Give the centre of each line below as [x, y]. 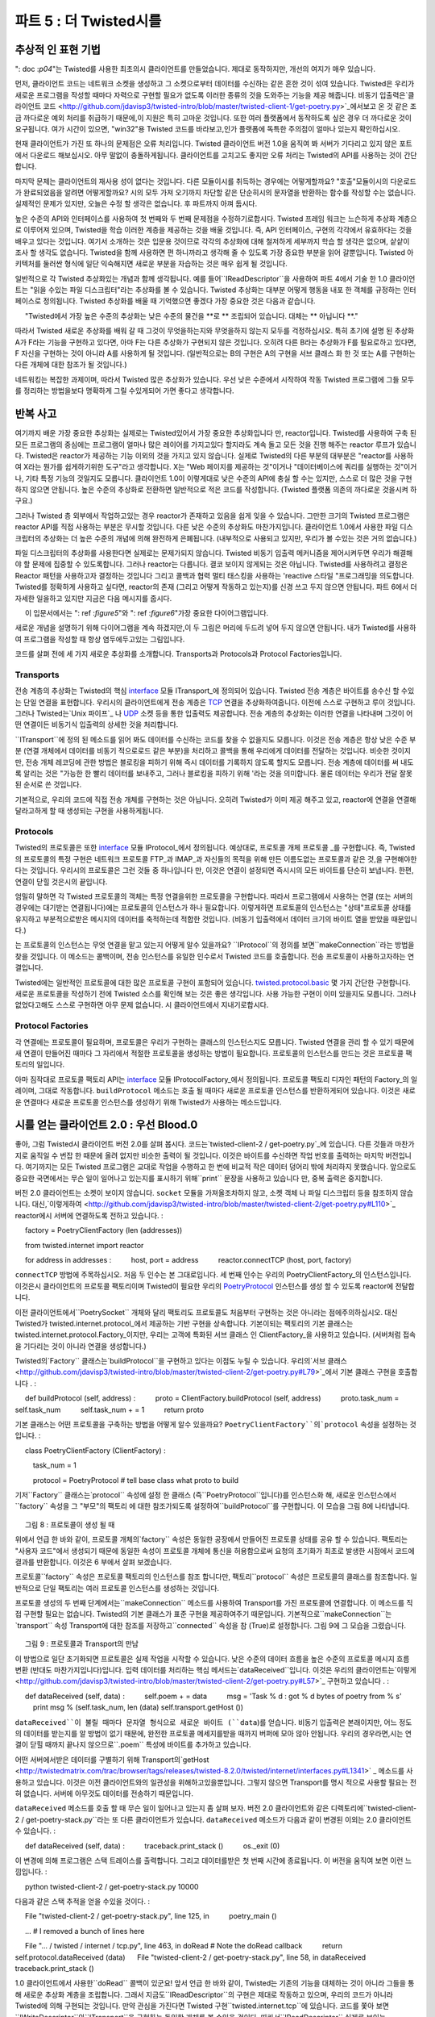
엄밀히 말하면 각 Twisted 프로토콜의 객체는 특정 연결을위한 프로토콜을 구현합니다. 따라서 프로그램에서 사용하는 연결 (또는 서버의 [214, 896]
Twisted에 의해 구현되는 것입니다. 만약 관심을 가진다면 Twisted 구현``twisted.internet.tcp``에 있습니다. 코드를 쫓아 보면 [202, 2006]
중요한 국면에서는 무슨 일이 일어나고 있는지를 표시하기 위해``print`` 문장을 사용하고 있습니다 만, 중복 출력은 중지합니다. [199, 1178]
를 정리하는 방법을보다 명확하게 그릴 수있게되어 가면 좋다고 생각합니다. [124, 390]
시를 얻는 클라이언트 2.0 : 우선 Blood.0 [106, 1125]
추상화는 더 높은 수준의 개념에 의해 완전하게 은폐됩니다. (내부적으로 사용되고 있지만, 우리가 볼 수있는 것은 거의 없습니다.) [230, 538]
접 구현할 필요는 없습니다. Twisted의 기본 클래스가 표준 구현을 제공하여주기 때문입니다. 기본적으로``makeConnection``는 [203, 1614]
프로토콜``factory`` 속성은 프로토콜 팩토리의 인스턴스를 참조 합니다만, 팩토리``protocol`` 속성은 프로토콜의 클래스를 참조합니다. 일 [216, 1576]
